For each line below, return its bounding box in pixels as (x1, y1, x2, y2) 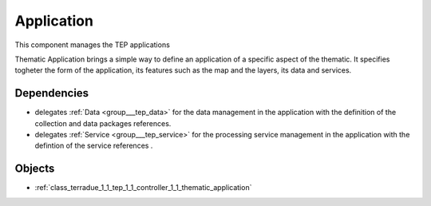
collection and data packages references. (34, 118, 172, 128)
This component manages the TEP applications (14, 40, 171, 50)
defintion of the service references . (34, 141, 153, 151)
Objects (14, 162, 55, 176)
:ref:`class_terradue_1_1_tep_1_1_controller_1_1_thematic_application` (34, 183, 252, 192)
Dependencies (14, 86, 89, 100)
